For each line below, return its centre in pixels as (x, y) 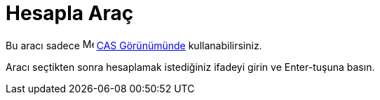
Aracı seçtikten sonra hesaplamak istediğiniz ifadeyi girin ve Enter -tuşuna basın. (190, 67)
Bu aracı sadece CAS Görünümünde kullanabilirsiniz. (134, 45)
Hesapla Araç (70, 13)
